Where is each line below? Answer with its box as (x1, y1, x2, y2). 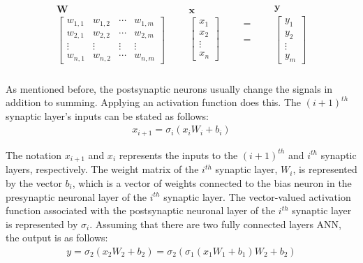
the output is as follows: (6, 230, 108, 245)
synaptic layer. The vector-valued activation (163, 189, 351, 204)
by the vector (6, 175, 62, 190)
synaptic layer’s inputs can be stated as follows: (6, 108, 209, 123)
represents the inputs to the (119, 147, 238, 162)
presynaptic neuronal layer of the (6, 189, 147, 204)
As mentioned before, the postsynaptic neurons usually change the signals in (6, 81, 333, 96)
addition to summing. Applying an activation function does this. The (6, 95, 302, 110)
